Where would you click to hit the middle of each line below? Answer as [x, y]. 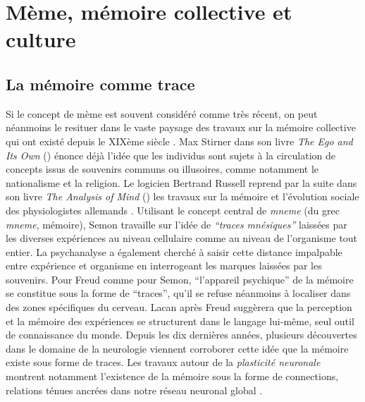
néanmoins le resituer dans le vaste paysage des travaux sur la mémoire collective [181, 127]
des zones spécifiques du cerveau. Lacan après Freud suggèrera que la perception [179, 307]
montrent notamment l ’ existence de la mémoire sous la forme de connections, [172, 376]
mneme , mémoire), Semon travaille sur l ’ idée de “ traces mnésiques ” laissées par [177, 224]
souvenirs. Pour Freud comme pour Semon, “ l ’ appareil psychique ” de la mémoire [180, 279]
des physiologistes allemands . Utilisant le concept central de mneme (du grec [173, 210]
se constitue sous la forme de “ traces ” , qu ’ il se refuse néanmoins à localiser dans [178, 293]
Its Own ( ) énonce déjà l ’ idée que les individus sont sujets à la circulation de [171, 155]
